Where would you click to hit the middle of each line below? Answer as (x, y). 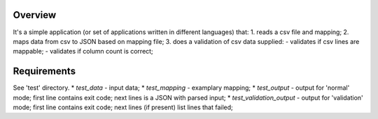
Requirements (44, 71)
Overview (35, 15)
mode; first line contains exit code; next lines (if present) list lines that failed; (123, 107)
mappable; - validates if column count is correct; (83, 51)
